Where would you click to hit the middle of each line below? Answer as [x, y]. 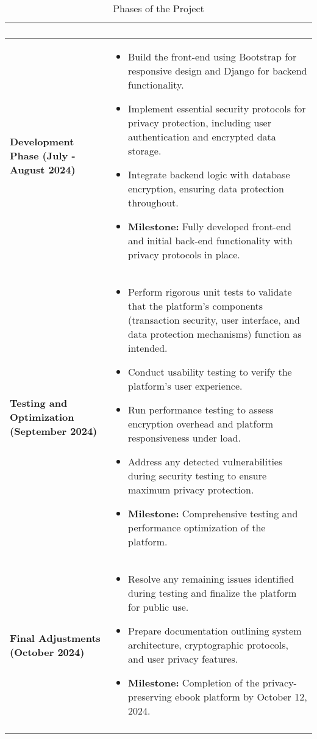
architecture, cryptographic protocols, [208, 645]
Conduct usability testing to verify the [210, 372]
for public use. [158, 607]
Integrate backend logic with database [209, 174]
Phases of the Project [158, 8]
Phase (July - [43, 155]
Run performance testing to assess [201, 410]
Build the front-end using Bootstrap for [212, 56]
